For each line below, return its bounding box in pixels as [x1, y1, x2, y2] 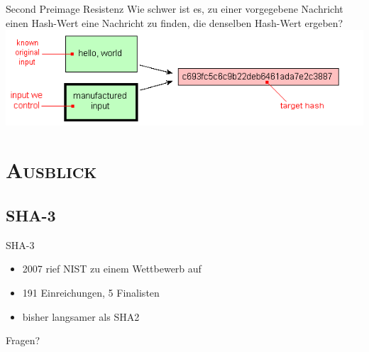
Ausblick [6, 155, 97, 185]
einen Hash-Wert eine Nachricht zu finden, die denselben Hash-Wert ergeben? [6, 15, 343, 30]
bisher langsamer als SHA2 [22, 309, 140, 324]
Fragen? [6, 333, 40, 348]
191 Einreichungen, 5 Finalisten [22, 285, 160, 299]
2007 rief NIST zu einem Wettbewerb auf [22, 261, 202, 276]
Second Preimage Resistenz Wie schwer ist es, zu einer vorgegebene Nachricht [6, 1, 343, 16]
